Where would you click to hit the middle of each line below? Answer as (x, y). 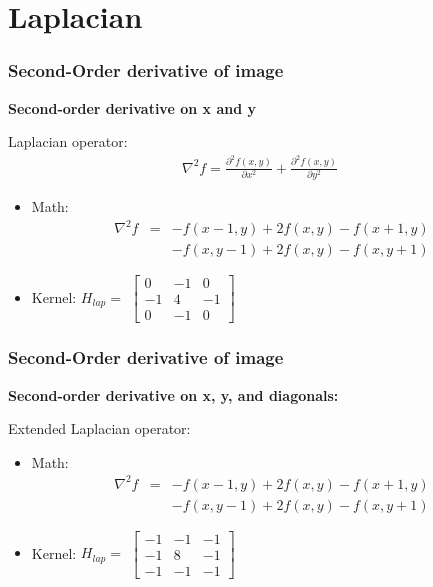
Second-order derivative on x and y (132, 107)
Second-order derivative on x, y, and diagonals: (173, 394)
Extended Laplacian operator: (99, 428)
